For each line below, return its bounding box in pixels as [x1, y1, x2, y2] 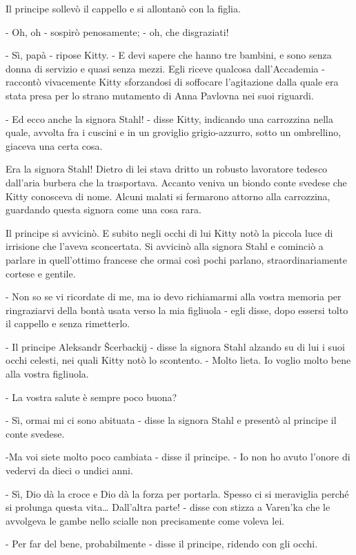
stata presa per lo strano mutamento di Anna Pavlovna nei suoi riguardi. [6, 88, 314, 102]
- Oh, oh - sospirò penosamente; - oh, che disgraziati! [6, 24, 229, 39]
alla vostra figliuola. [6, 367, 89, 381]
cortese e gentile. [6, 266, 76, 280]
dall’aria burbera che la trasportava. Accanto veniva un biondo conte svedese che [6, 175, 347, 189]
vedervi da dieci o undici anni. [6, 463, 133, 478]
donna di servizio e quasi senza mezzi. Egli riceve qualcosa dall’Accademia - [6, 61, 325, 75]
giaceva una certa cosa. [6, 138, 103, 153]
